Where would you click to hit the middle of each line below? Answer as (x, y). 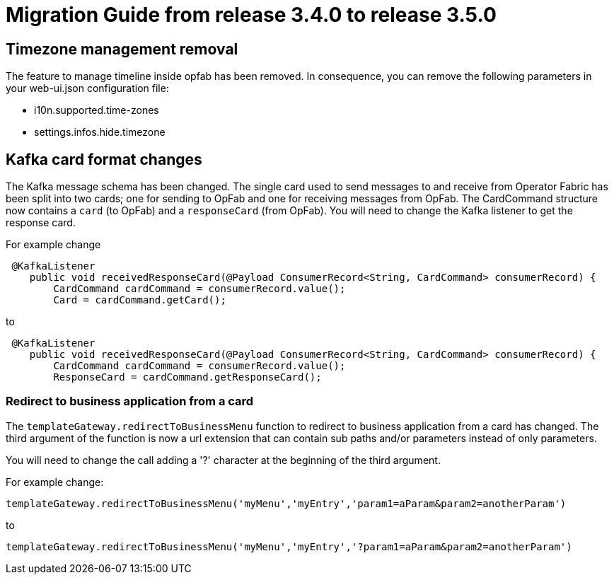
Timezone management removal (122, 49)
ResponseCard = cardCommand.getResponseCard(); (187, 377)
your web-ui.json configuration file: (87, 88)
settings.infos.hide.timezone (100, 132)
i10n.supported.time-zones (97, 110)
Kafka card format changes (104, 159)
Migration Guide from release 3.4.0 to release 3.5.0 (251, 15)
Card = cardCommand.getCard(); (140, 300)
